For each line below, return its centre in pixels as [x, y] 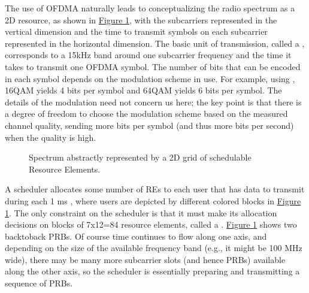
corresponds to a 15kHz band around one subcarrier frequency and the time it [148, 55]
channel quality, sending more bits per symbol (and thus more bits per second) [149, 125]
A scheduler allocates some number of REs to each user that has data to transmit [155, 189]
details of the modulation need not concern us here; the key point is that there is [153, 102]
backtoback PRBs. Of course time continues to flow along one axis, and [136, 236]
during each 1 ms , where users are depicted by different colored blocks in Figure [153, 200]
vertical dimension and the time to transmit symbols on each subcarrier [136, 31]
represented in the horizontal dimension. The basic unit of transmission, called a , [155, 43]
